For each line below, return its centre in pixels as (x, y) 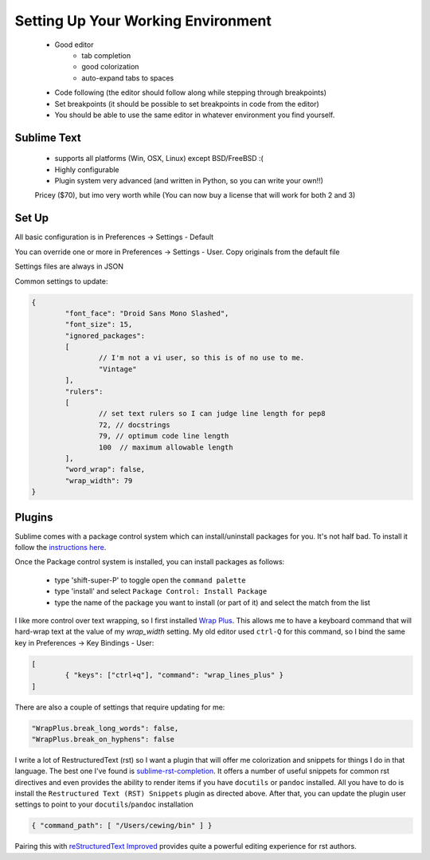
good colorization (110, 67)
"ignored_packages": (105, 336)
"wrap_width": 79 (99, 481)
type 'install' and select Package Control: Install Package (161, 591)
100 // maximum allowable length (166, 447)
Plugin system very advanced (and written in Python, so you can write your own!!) (189, 181)
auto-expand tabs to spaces (128, 78)
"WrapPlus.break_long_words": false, (105, 728)
